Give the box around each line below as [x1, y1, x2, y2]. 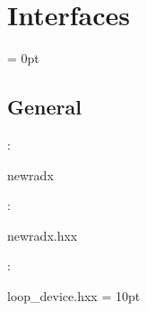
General [7, 93, 82, 121]
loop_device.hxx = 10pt [7, 286, 141, 305]
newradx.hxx [7, 225, 78, 244]
